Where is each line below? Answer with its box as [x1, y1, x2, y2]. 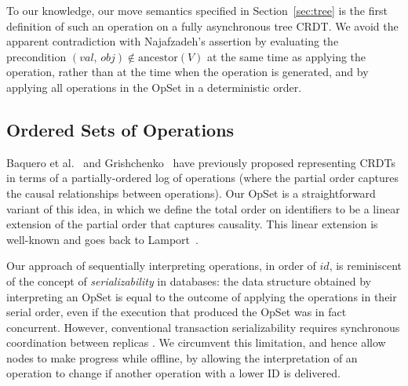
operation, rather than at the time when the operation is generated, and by [6, 64, 369, 80]
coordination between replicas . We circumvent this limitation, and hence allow [6, 334, 386, 351]
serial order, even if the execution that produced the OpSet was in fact [6, 304, 347, 320]
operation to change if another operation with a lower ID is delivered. [6, 365, 341, 381]
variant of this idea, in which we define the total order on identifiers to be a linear [6, 200, 400, 217]
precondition [6, 48, 67, 64]
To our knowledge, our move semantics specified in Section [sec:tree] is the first [6, 2, 388, 18]
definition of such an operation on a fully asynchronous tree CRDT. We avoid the [6, 17, 399, 34]
